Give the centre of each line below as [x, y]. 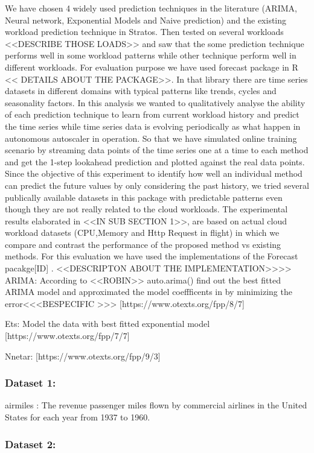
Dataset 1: [30, 383]
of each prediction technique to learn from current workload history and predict [152, 114]
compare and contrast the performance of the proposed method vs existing [143, 244]
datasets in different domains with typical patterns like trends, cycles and [141, 91]
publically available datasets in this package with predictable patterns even [144, 197]
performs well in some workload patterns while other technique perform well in [151, 55]
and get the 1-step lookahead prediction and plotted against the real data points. [155, 161]
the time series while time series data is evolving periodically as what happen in [153, 126]
